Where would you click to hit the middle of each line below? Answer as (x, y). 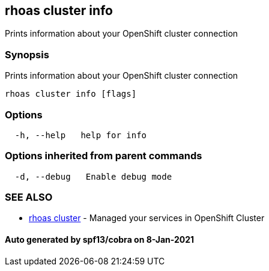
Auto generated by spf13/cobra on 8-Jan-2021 (100, 240)
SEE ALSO (29, 197)
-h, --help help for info (81, 135)
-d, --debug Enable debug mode (93, 176)
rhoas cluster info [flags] (71, 94)
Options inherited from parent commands (104, 156)
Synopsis (27, 54)
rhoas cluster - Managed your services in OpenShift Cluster (147, 218)
